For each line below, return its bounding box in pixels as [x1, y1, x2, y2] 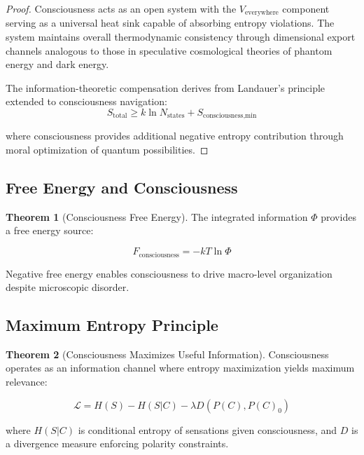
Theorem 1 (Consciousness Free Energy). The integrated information [6, 209, 308, 224]
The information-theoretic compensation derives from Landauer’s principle [6, 80, 325, 95]
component [282, 1, 330, 15]
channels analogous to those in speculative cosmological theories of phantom [6, 43, 332, 57]
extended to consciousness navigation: [6, 94, 167, 109]
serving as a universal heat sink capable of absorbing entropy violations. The [6, 15, 335, 30]
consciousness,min [203, 112, 257, 120]
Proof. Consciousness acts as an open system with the [6, 1, 237, 15]
